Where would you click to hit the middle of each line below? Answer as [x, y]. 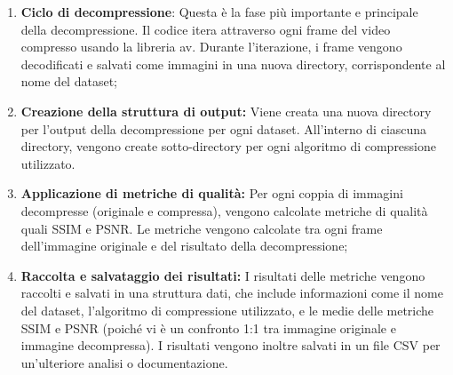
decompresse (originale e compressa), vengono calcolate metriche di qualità [224, 210]
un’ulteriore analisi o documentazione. [124, 362]
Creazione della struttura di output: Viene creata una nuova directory [226, 111]
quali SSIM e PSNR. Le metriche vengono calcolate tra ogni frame [202, 228]
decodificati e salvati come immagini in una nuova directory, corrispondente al [233, 64]
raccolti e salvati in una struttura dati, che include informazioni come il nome [232, 293]
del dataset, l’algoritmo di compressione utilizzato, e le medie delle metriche [227, 310]
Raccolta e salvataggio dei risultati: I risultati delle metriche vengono [223, 275]
